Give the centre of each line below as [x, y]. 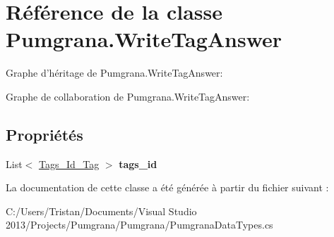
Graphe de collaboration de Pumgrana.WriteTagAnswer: [128, 96]
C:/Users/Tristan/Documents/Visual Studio [101, 211]
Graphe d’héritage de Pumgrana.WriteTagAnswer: [114, 73]
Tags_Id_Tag [69, 164]
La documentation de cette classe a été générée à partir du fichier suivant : [167, 187]
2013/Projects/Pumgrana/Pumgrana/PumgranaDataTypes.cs [139, 225]
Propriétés [44, 134]
